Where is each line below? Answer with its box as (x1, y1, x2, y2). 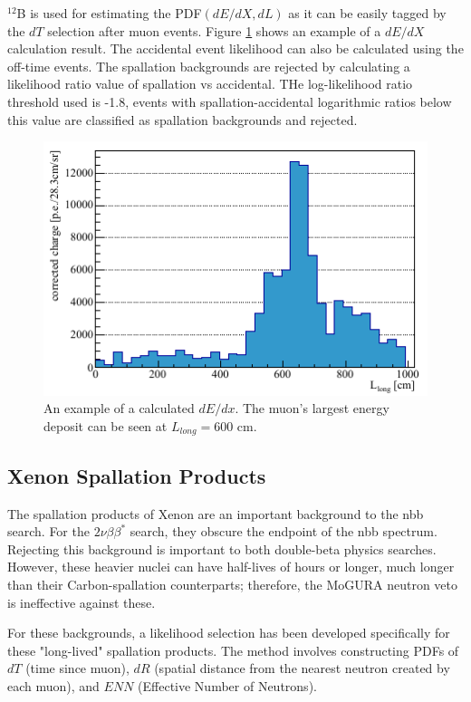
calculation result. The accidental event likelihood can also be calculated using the (7, 39, 464, 58)
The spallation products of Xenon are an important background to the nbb (7, 504, 424, 523)
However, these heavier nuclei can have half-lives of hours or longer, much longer (7, 557, 455, 576)
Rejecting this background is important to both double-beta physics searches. (7, 539, 437, 558)
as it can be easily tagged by (288, 4, 447, 22)
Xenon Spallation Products (7, 461, 266, 489)
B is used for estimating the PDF (16, 4, 202, 22)
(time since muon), (25, 659, 130, 678)
